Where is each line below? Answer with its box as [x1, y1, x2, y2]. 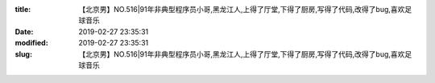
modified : [14, 38, 48, 48]
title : [14, 5, 31, 14]
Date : [14, 26, 34, 36]
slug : [14, 49, 32, 59]
